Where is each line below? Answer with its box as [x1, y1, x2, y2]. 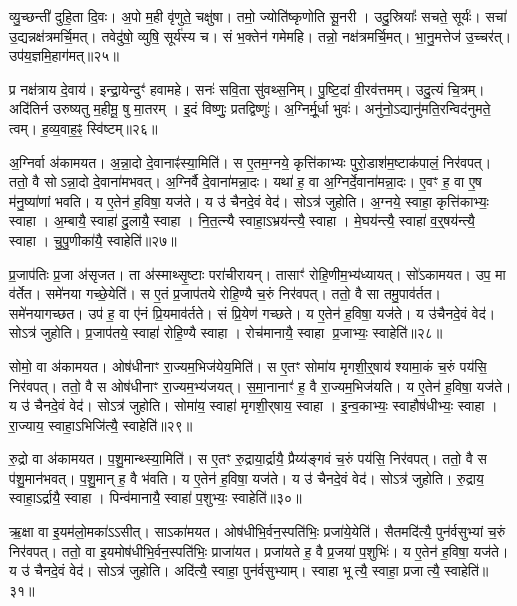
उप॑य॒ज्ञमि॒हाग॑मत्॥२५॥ [9, 45, 119, 66]
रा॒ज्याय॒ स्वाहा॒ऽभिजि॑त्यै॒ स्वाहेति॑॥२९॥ [9, 414, 193, 435]
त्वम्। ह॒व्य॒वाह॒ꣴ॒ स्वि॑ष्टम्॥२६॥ [9, 117, 158, 138]
